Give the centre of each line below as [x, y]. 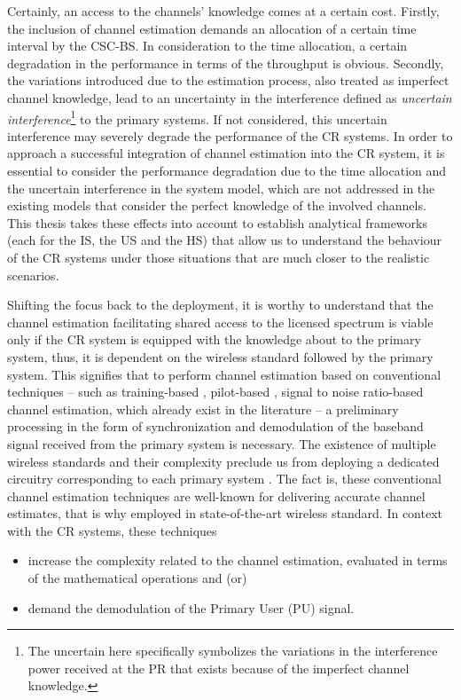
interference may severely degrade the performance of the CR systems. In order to [230, 135]
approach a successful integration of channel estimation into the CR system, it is [226, 153]
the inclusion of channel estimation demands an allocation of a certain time [212, 28]
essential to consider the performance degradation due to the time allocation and [227, 170]
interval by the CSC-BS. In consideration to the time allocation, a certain [207, 46]
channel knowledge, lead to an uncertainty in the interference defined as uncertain [230, 97]
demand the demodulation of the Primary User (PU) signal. [191, 607]
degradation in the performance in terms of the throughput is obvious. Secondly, [226, 63]
